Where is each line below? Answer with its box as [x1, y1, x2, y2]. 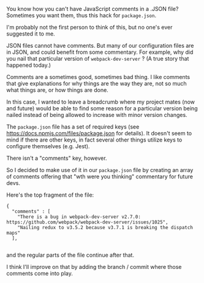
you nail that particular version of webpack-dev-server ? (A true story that [6, 55, 189, 62]
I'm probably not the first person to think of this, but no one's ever [6, 24, 173, 31]
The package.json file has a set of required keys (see [6, 123, 140, 130]
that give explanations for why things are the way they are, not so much [6, 80, 187, 87]
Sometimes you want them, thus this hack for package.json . [6, 12, 157, 19]
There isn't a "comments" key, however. [6, 154, 107, 162]
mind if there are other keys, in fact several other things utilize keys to [6, 136, 183, 143]
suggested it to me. [6, 30, 55, 37]
